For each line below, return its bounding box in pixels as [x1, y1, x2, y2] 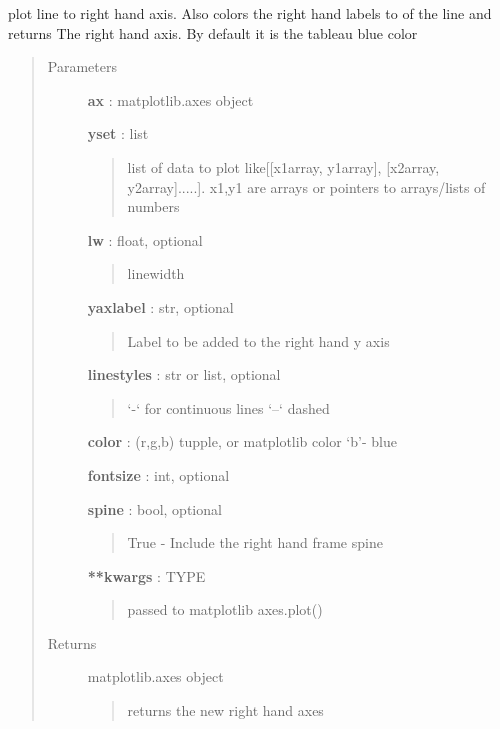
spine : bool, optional [87, 498, 222, 519]
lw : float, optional [87, 229, 203, 250]
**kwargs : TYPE [87, 565, 206, 586]
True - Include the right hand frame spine [127, 532, 383, 553]
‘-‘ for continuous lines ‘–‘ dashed [127, 397, 330, 418]
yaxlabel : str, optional [87, 296, 234, 317]
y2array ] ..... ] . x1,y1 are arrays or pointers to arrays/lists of [127, 176, 486, 197]
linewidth [127, 263, 185, 284]
